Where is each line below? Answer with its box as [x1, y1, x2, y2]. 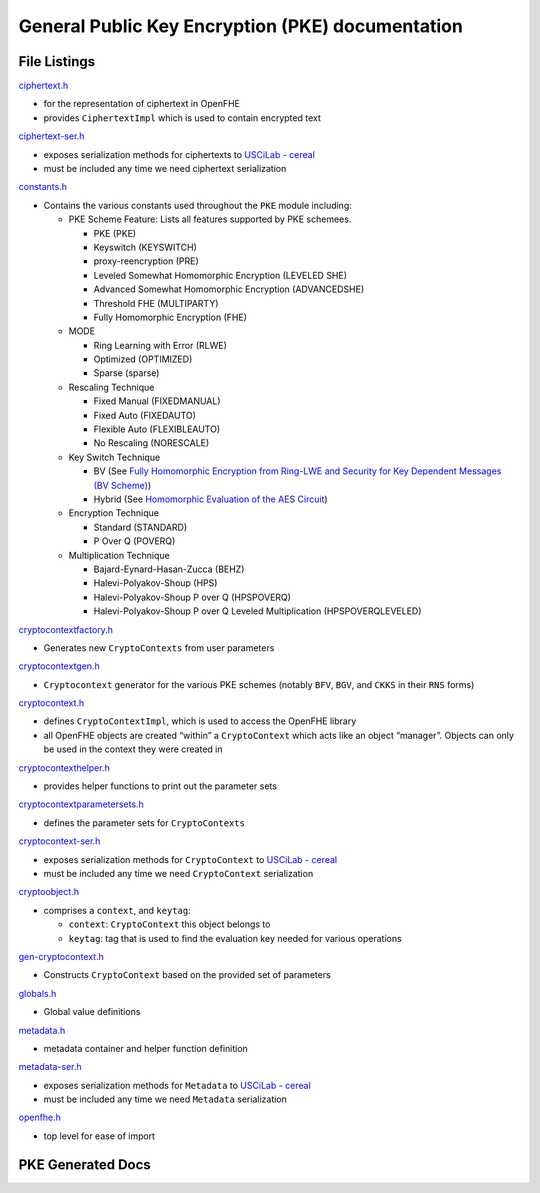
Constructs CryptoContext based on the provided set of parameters [43, 969, 332, 981]
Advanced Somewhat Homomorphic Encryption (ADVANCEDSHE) [93, 283, 365, 295]
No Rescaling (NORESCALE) [93, 437, 210, 449]
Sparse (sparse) [93, 367, 160, 379]
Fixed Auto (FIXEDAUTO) [93, 409, 197, 421]
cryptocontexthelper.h [18, 761, 110, 774]
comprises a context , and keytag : [43, 904, 191, 916]
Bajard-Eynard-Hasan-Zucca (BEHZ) [93, 563, 245, 575]
